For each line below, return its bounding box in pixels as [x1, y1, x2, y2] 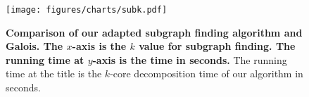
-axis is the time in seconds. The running [92, 52, 287, 67]
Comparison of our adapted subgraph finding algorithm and [6, 25, 303, 39]
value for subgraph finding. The [139, 39, 296, 53]
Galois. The [6, 39, 63, 53]
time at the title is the [6, 66, 102, 81]
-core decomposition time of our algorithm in [110, 66, 303, 81]
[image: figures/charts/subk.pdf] [6, 5, 168, 15]
